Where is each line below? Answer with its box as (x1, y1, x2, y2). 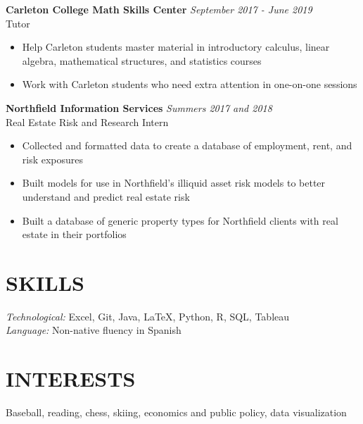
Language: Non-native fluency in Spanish (6, 323, 181, 337)
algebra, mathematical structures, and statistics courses (22, 53, 262, 68)
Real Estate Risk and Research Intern (6, 114, 169, 129)
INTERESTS (6, 364, 136, 393)
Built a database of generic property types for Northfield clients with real (22, 213, 338, 227)
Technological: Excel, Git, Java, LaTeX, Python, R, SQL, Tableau (6, 308, 290, 323)
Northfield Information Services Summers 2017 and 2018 (6, 100, 272, 115)
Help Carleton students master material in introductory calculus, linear (22, 39, 330, 54)
